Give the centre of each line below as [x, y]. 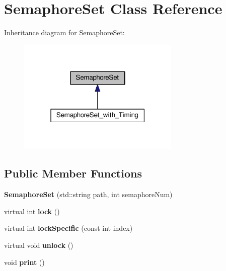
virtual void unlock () [39, 245]
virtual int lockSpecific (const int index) [68, 228]
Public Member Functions [73, 173]
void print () [24, 262]
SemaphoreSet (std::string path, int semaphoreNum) [88, 194]
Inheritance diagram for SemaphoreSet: [64, 32]
